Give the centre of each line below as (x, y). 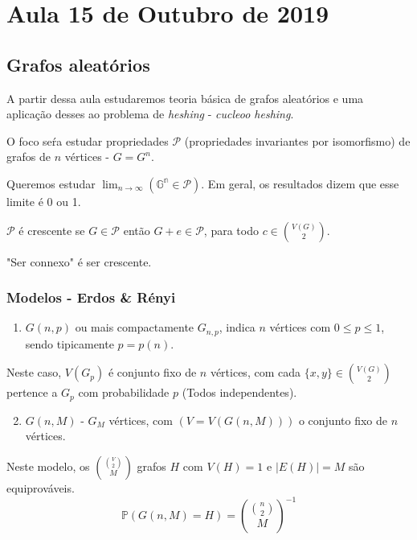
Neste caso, (34, 372)
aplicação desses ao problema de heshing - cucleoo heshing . (150, 114)
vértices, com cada (255, 372)
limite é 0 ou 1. (44, 201)
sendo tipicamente (69, 343)
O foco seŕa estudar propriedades (88, 140)
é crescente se (52, 230)
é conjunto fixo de (152, 372)
